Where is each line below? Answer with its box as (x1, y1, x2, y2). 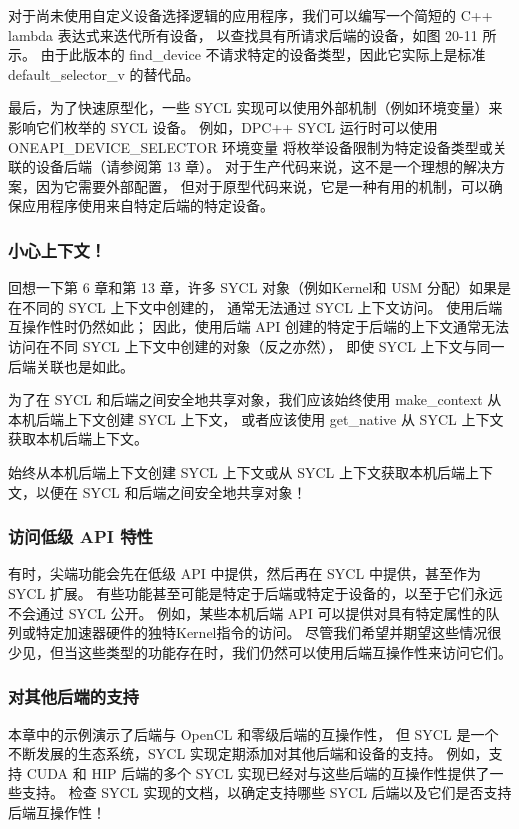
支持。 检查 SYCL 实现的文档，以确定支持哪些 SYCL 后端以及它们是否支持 (21, 782, 512, 803)
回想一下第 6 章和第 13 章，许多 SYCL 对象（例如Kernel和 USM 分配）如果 (8, 277, 498, 298)
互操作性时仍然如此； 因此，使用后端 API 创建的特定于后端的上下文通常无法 (8, 316, 510, 337)
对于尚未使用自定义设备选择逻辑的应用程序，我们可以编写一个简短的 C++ (8, 5, 493, 25)
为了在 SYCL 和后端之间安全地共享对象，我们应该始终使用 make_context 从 (8, 389, 502, 410)
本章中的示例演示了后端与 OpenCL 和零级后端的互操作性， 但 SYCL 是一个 (8, 723, 499, 744)
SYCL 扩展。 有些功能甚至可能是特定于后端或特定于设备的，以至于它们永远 (8, 582, 503, 603)
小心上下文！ (8, 237, 107, 262)
